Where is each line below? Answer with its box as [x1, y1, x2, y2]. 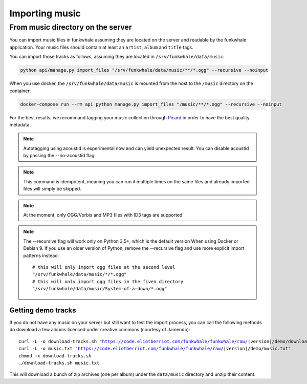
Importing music [9, 8, 81, 19]
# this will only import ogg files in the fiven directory [32, 279, 184, 284]
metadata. [9, 121, 31, 127]
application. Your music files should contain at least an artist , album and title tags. [9, 44, 194, 50]
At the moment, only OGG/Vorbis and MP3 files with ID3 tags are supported [23, 212, 183, 218]
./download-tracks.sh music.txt [18, 360, 100, 366]
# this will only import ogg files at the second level [32, 264, 176, 270]
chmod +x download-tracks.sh [18, 353, 92, 358]
